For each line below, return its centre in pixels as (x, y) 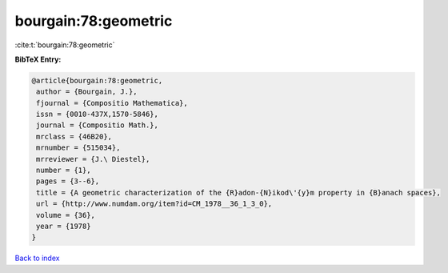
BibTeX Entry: (38, 59)
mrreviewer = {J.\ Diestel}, (93, 159)
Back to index (37, 258)
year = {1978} (64, 226)
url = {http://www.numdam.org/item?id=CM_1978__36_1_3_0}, (154, 204)
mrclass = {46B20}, (74, 136)
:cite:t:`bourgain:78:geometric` (65, 45)
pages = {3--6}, (68, 181)
